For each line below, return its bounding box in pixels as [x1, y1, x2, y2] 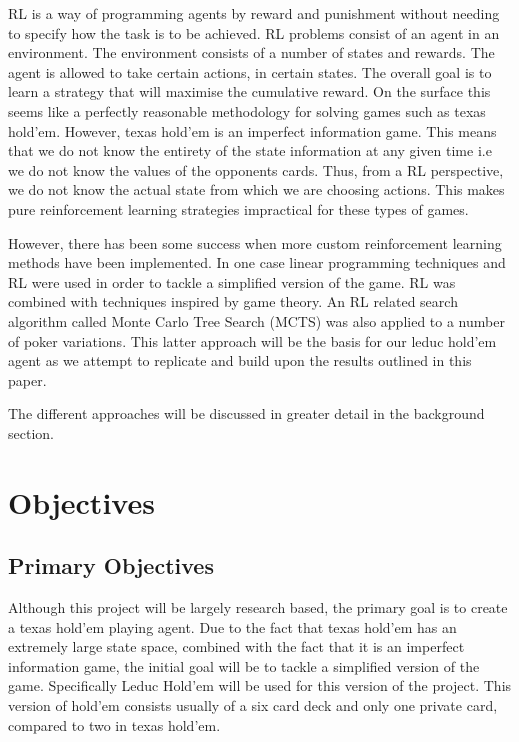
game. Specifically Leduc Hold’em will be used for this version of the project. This [8, 675, 512, 696]
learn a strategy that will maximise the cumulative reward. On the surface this [8, 81, 491, 102]
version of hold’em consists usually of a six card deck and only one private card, [8, 695, 498, 716]
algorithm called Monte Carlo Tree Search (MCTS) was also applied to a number [8, 310, 505, 331]
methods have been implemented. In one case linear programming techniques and [8, 252, 506, 273]
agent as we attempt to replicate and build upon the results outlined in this [8, 350, 472, 371]
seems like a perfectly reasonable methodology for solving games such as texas [8, 100, 486, 121]
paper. [8, 369, 47, 390]
